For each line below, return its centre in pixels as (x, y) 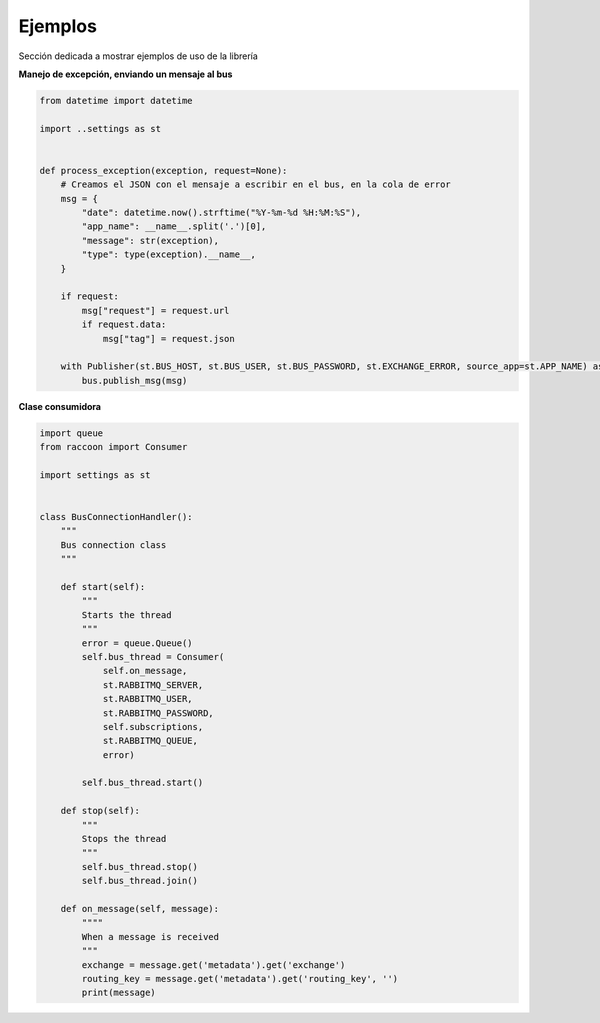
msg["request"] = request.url (155, 310)
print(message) (119, 993)
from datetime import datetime (116, 100)
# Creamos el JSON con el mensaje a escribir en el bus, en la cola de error (256, 184)
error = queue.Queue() (137, 643)
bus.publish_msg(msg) (134, 380)
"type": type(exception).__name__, (169, 254)
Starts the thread (126, 614)
